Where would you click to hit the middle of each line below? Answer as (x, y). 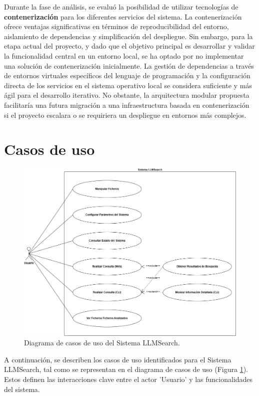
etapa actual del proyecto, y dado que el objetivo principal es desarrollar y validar (129, 46)
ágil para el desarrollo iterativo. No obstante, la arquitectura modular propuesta (127, 95)
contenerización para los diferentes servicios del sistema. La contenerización (123, 16)
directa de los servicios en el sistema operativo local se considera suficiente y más (128, 85)
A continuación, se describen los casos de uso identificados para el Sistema (118, 359)
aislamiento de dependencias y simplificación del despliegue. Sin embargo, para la (128, 36)
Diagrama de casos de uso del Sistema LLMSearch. (102, 343)
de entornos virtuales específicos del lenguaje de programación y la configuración (127, 75)
